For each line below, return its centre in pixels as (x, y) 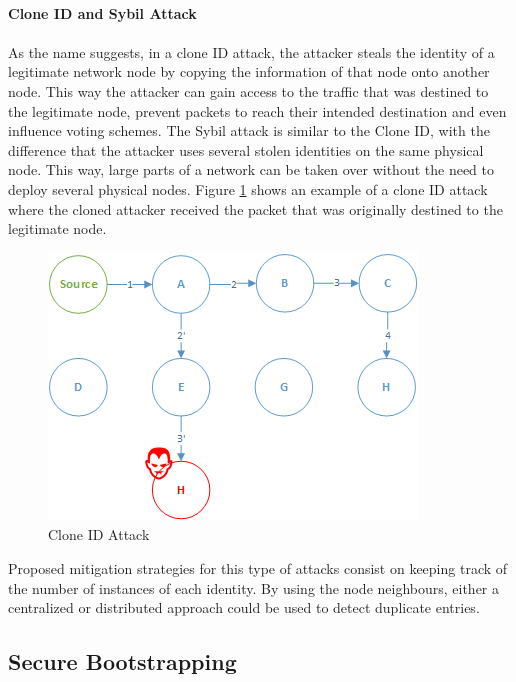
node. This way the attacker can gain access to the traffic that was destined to (248, 90)
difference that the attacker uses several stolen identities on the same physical (246, 149)
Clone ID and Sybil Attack (102, 12)
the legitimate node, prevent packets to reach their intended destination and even (257, 110)
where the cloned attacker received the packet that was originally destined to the (255, 208)
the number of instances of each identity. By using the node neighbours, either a (254, 587)
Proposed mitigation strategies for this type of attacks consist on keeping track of (258, 567)
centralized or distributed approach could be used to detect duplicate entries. (244, 607)
